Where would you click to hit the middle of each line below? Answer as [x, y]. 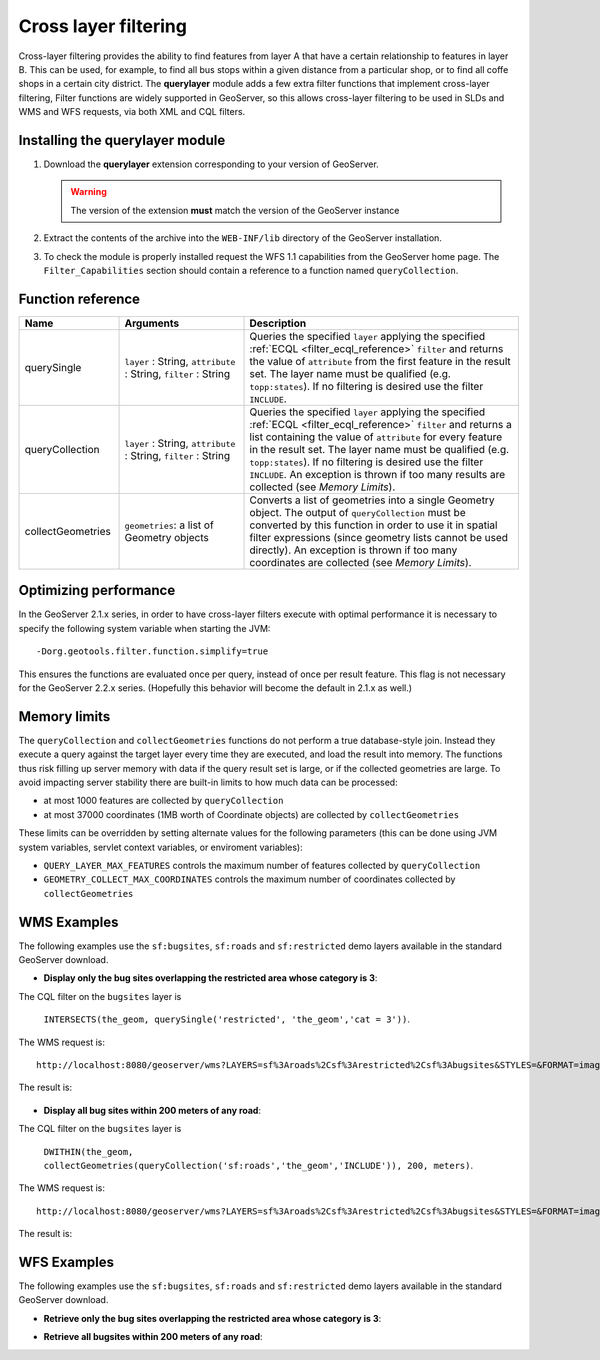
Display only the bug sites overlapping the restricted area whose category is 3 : [210, 978]
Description [278, 323]
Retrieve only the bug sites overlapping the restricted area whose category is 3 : [212, 1318]
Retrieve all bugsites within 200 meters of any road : [153, 1337]
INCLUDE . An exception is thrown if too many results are [377, 474]
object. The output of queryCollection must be [357, 512]
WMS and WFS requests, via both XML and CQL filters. [132, 112]
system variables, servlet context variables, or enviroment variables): [161, 847]
